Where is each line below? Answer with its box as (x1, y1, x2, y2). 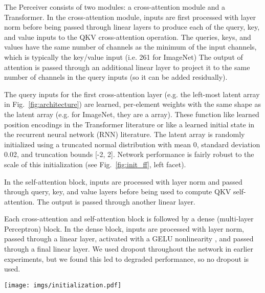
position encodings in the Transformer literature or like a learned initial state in (4, 119, 255, 129)
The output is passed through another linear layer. (37, 196, 195, 207)
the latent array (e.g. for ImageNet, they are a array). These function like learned (4, 108, 259, 119)
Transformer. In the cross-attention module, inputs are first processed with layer (4, 11, 256, 22)
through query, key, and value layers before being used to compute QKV (4, 186, 231, 197)
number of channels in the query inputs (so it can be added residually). (4, 72, 228, 82)
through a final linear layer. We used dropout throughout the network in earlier (4, 243, 253, 254)
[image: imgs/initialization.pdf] (4, 281, 122, 289)
